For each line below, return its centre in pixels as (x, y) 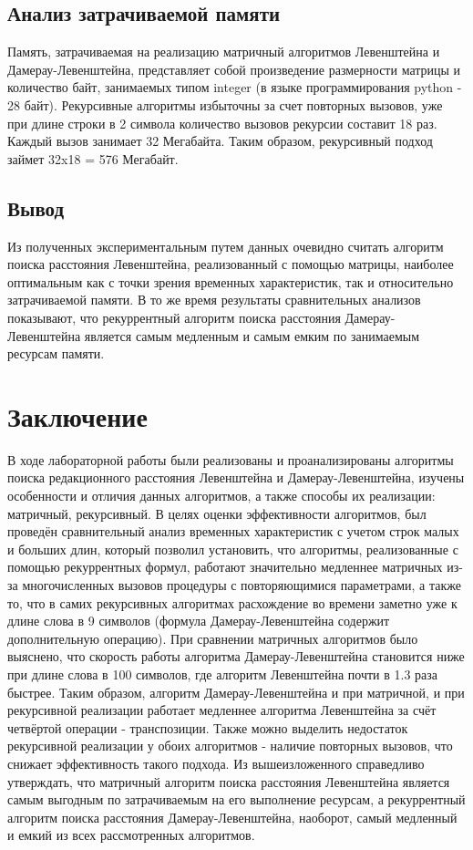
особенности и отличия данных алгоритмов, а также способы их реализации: (221, 496)
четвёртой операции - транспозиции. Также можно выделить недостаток (208, 727)
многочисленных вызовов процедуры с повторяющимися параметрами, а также (242, 585)
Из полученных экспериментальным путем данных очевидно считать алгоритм (226, 246)
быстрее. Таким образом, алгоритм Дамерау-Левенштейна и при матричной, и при (236, 692)
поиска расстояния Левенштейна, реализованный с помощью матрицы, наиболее (231, 264)
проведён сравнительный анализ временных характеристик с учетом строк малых (233, 531)
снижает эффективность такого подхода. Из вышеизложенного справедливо (216, 763)
